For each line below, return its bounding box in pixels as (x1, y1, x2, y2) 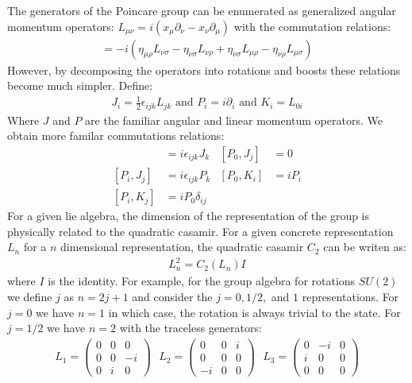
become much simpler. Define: (7, 77, 153, 94)
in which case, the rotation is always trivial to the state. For (108, 304, 401, 320)
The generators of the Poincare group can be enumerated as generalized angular (7, 2, 396, 18)
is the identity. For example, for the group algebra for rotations (48, 273, 356, 289)
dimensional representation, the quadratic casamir (60, 238, 304, 255)
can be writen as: (323, 238, 406, 255)
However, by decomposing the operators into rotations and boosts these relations (7, 61, 401, 78)
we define (7, 288, 52, 304)
